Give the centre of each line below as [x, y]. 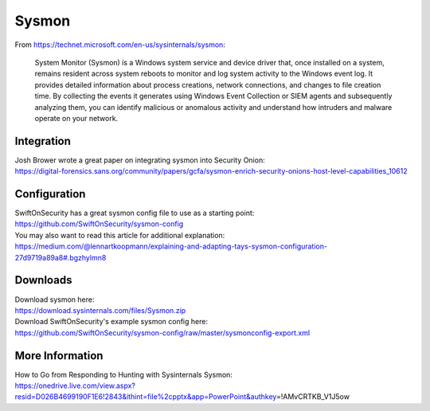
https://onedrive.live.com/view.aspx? [75, 386]
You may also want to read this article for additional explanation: [120, 235]
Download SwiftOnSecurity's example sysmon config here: [111, 322]
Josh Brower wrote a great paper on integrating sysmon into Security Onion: [140, 160]
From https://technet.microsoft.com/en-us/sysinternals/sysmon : [120, 45]
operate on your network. [76, 118]
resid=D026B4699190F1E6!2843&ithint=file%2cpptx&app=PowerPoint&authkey [146, 397]
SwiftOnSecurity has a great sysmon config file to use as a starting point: [135, 213]
